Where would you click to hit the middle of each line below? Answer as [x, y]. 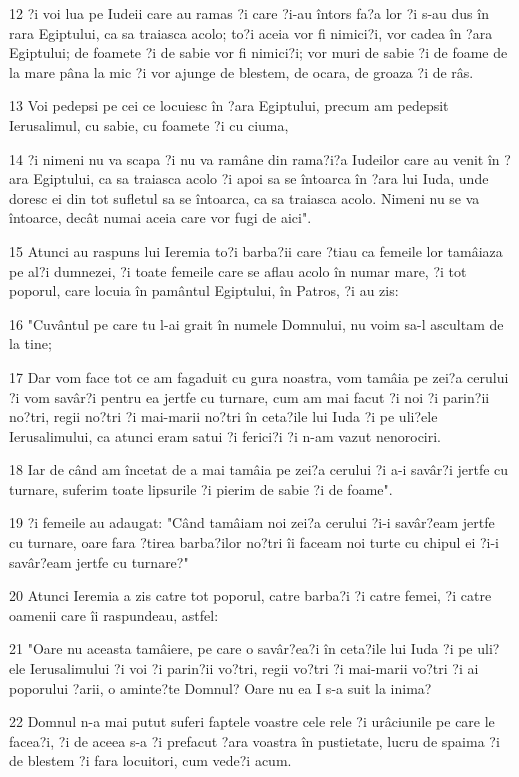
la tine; [30, 343]
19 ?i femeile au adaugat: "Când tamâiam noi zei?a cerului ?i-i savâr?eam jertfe [252, 522]
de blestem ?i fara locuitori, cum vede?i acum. [150, 760]
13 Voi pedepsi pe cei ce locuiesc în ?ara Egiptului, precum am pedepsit [229, 105]
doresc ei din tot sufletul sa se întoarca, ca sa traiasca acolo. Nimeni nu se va [244, 197]
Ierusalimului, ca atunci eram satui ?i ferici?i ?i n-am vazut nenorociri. [225, 435]
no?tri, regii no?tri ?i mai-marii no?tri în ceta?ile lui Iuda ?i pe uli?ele [223, 416]
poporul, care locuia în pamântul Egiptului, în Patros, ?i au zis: [204, 290]
